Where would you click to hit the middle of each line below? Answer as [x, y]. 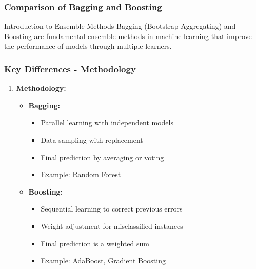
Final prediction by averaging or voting [102, 157]
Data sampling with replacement [92, 140]
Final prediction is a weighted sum [95, 243]
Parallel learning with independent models [107, 122]
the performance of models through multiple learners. [88, 46]
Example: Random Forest [81, 174]
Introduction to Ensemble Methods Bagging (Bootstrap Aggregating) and [120, 26]
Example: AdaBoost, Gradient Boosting [103, 261]
